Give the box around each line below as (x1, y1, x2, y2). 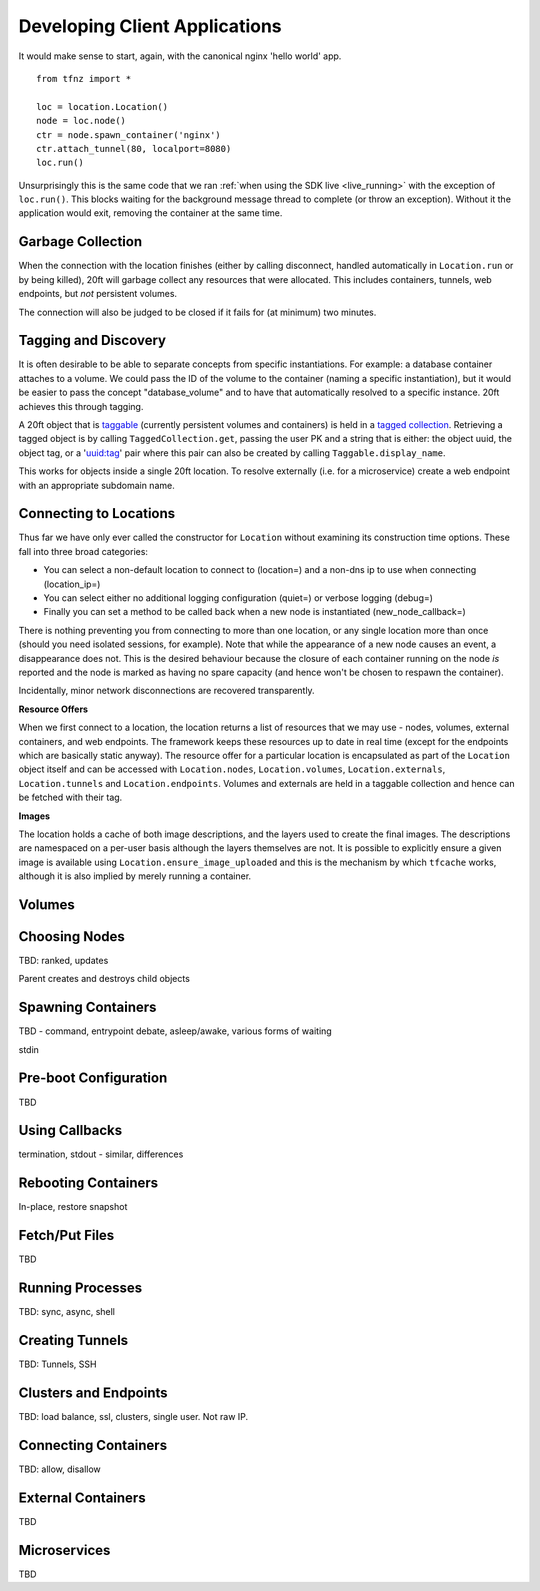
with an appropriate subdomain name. (18, 479, 175, 491)
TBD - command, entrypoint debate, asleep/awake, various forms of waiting (18, 1025, 332, 1037)
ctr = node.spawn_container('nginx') (36, 129, 222, 140)
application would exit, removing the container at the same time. (18, 207, 283, 219)
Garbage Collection (18, 233, 143, 250)
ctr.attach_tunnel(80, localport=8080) (36, 143, 232, 154)
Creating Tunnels (18, 1332, 129, 1349)
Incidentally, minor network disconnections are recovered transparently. (18, 685, 315, 697)
